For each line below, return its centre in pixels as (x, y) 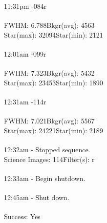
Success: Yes (22, 216)
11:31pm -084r (25, 6)
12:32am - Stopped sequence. (47, 149)
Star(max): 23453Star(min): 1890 (53, 82)
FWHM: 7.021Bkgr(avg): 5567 (49, 121)
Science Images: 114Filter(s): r (49, 159)
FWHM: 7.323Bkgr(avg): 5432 (49, 73)
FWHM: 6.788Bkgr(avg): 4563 (49, 25)
